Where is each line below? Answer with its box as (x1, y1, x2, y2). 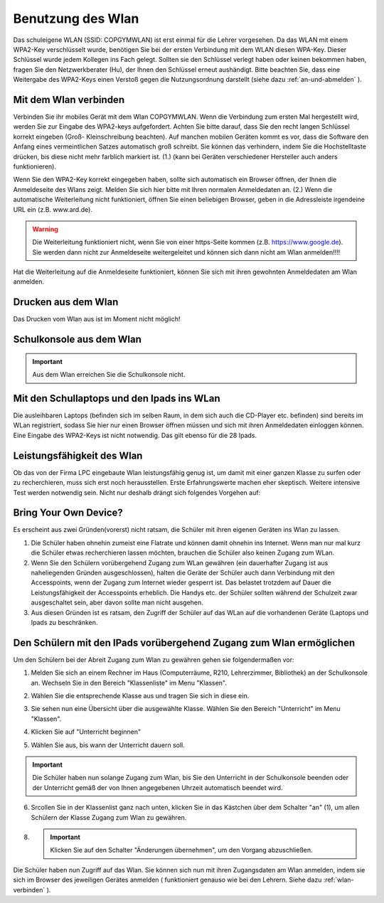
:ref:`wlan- (323, 875, 355, 885)
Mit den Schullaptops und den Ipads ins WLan (13, 392, 220, 405)
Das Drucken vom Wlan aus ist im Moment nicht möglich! (13, 315, 181, 324)
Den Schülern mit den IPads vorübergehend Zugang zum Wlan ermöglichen (13, 636, 356, 648)
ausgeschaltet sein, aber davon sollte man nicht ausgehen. (31, 598, 204, 607)
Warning (32, 225, 58, 233)
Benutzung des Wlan (13, 11, 139, 26)
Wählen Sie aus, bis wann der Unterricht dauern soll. (31, 740, 185, 749)
